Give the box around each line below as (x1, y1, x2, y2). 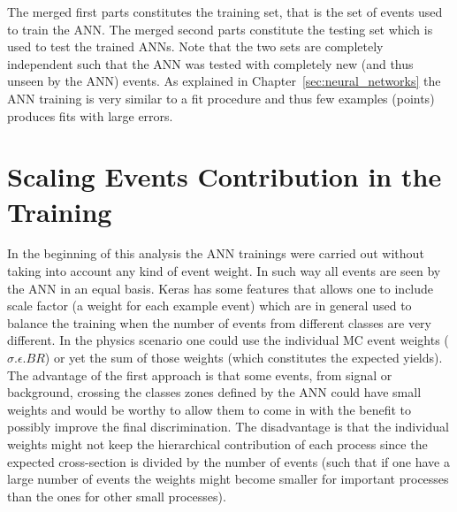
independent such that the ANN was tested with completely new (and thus (7, 54, 414, 73)
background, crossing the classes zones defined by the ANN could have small (7, 383, 422, 401)
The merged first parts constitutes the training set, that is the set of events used (7, 3, 443, 20)
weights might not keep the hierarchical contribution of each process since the (7, 435, 428, 453)
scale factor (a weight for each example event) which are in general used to (7, 296, 412, 315)
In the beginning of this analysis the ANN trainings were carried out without (7, 244, 424, 263)
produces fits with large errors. (7, 106, 173, 125)
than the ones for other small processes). (7, 486, 226, 505)
